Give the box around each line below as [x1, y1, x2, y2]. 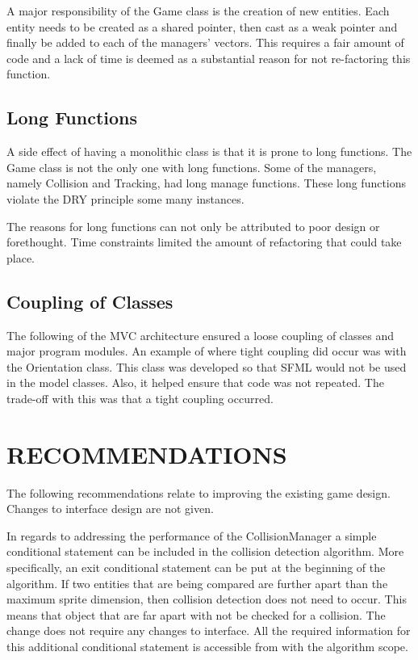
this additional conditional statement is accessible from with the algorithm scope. [6, 637, 408, 654]
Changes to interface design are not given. [6, 500, 214, 517]
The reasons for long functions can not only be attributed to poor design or [6, 217, 380, 234]
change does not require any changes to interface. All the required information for [6, 622, 411, 639]
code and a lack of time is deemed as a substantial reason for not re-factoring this [6, 49, 411, 66]
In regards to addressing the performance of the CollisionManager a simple [6, 527, 377, 544]
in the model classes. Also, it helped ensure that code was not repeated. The [6, 374, 384, 391]
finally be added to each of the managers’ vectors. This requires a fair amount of [6, 34, 404, 51]
